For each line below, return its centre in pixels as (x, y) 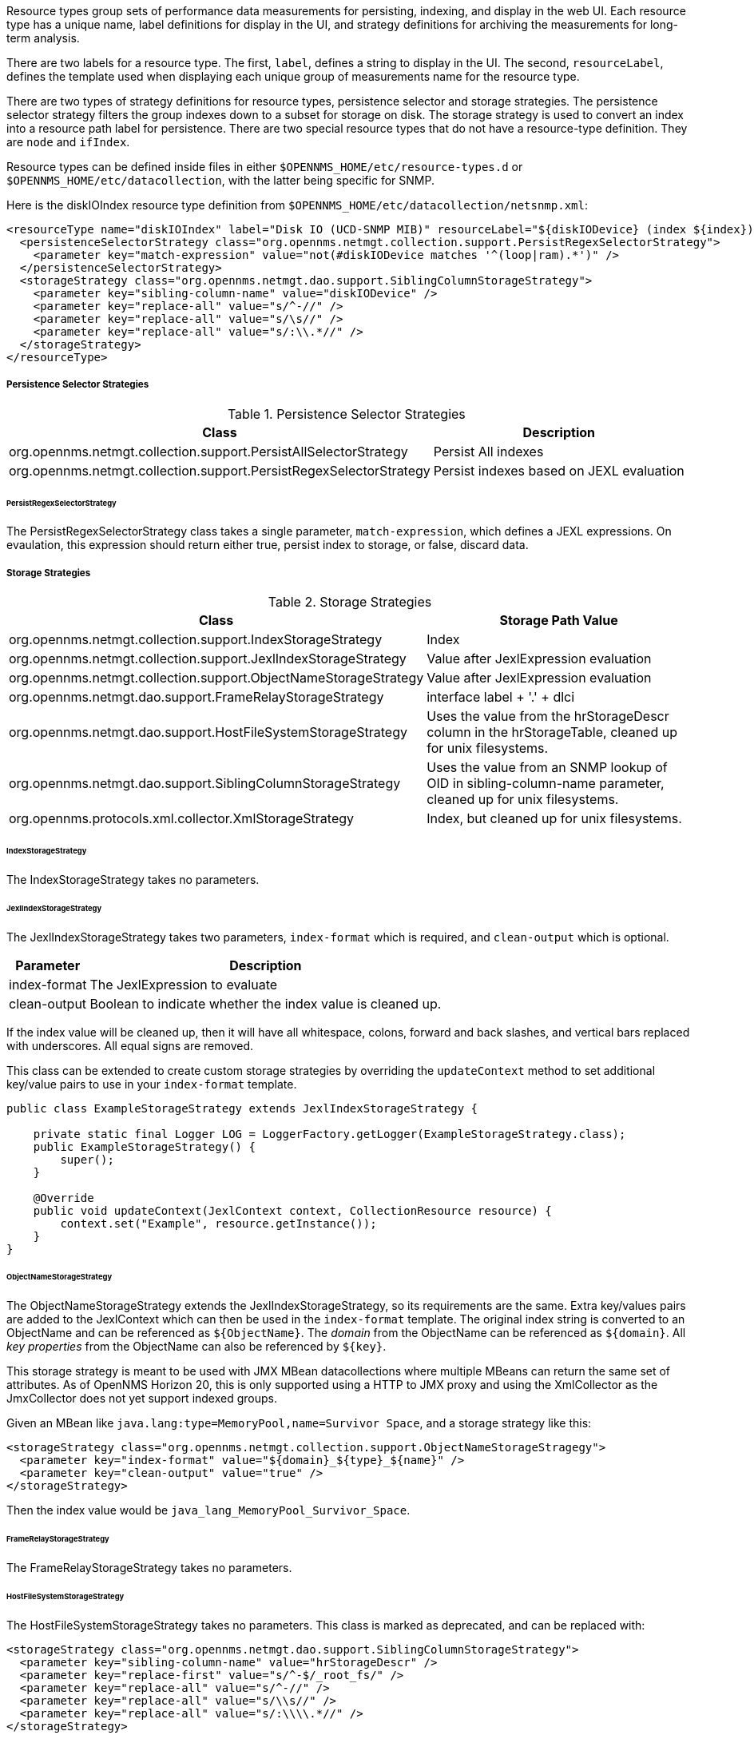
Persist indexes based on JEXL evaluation (559, 470)
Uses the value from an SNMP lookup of (547, 768)
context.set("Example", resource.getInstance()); (218, 1223)
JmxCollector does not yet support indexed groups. (142, 1399)
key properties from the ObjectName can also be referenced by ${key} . (196, 1347)
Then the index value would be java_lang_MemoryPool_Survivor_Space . (208, 1510)
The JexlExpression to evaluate (184, 984)
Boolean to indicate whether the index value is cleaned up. (266, 1003)
